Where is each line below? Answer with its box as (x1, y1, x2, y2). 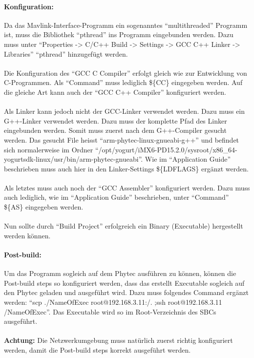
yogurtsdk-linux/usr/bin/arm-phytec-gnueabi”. (4, 154, 143, 164)
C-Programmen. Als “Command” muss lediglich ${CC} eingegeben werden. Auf (4, 77, 243, 87)
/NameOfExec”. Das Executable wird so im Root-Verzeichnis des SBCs (4, 306, 216, 316)
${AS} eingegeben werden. (4, 202, 84, 212)
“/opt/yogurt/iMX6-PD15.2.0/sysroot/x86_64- (95, 144, 237, 154)
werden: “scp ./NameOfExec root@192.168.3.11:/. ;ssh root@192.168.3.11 (4, 297, 222, 307)
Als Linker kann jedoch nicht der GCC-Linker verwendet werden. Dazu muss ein (4, 106, 245, 116)
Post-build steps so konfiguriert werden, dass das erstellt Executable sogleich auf (4, 277, 245, 288)
